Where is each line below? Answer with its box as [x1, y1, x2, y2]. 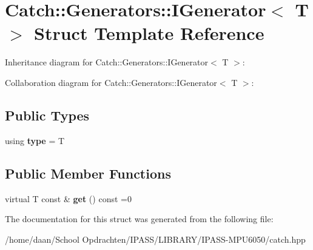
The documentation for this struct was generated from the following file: [5, 212, 274, 225]
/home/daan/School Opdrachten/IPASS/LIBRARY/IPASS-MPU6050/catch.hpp [5, 232, 306, 245]
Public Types [5, 105, 90, 124]
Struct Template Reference [34, 21, 264, 45]
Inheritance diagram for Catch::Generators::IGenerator [5, 56, 209, 68]
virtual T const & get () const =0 [5, 192, 132, 205]
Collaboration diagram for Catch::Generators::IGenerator [5, 76, 217, 88]
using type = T [5, 134, 65, 146]
